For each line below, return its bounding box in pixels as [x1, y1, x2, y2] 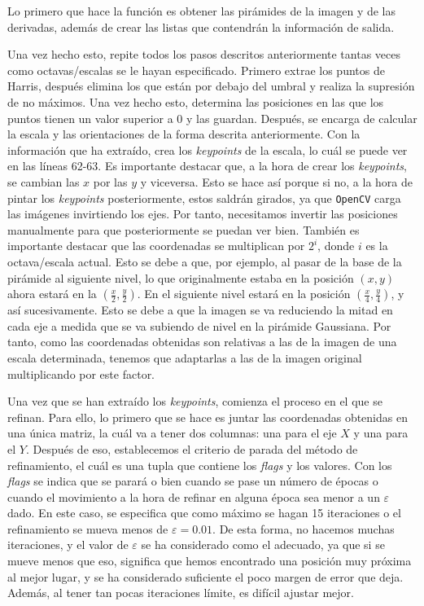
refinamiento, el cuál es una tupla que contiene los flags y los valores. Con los [7, 456, 392, 473]
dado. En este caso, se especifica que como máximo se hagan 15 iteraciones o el [7, 504, 401, 521]
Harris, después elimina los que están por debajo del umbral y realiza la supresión [7, 77, 415, 94]
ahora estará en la [7, 285, 97, 302]
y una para [353, 424, 409, 441]
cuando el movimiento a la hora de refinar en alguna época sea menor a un [7, 488, 380, 505]
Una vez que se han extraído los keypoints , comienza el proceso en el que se [7, 393, 382, 410]
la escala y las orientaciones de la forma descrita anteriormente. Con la [7, 125, 361, 143]
